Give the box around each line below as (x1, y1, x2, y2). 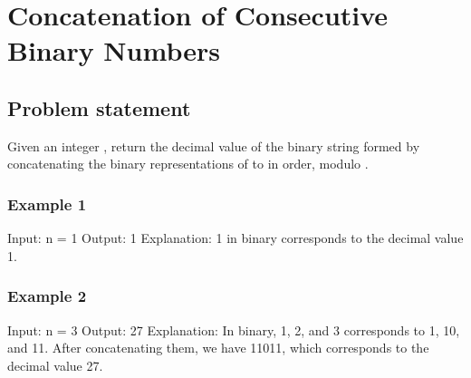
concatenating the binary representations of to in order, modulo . (7, 154, 369, 173)
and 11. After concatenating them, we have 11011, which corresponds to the (7, 338, 429, 357)
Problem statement (7, 93, 191, 121)
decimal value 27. (7, 355, 103, 374)
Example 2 (7, 285, 87, 307)
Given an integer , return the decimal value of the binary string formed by (7, 136, 420, 155)
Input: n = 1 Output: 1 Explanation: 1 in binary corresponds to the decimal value (7, 228, 464, 247)
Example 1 (7, 192, 87, 215)
